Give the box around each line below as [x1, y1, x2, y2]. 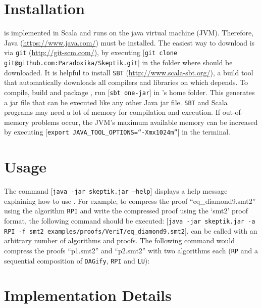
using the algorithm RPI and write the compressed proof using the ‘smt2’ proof [4, 205, 248, 216]
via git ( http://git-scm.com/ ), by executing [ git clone [4, 47, 178, 58]
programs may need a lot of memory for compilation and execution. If [4, 107, 221, 117]
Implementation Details [4, 285, 172, 305]
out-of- [222, 107, 243, 117]
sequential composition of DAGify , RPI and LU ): [4, 255, 150, 266]
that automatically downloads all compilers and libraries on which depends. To [4, 77, 248, 87]
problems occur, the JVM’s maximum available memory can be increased [31, 116, 258, 127]
